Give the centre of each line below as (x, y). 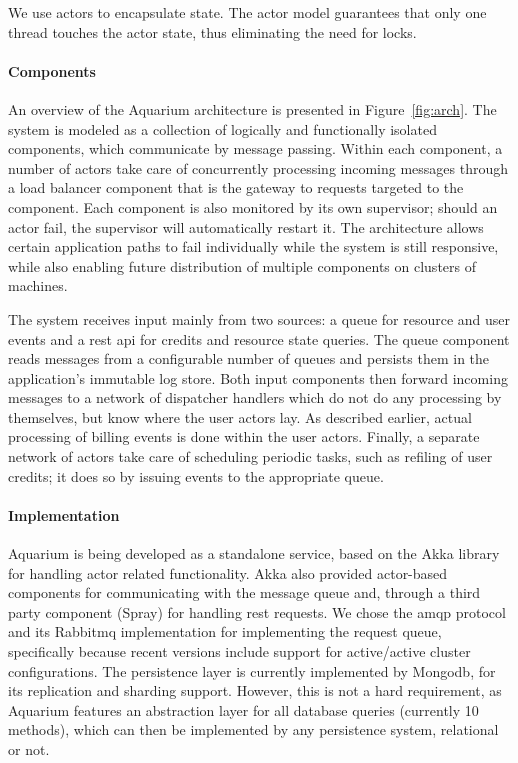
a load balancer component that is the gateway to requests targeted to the (236, 187)
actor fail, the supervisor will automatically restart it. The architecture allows (246, 226)
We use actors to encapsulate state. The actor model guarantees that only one (247, 12)
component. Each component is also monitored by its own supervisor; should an (253, 206)
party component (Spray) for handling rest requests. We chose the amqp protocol (257, 611)
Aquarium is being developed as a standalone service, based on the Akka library (254, 553)
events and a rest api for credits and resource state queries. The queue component (259, 338)
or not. (29, 749)
